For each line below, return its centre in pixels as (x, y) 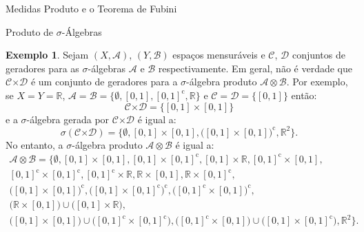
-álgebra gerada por (68, 119)
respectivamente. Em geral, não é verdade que (255, 68)
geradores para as (42, 68)
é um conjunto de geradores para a (104, 82)
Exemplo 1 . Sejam (47, 55)
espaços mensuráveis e (219, 55)
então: (304, 95)
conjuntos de (318, 55)
